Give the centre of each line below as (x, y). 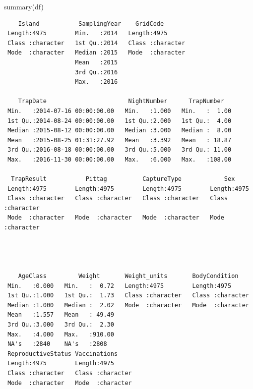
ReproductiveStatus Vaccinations (63, 354)
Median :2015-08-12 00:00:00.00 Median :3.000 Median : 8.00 (120, 131)
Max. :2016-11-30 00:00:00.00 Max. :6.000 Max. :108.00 (120, 159)
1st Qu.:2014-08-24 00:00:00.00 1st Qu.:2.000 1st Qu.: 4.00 (120, 121)
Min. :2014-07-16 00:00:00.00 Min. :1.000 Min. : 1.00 (120, 111)
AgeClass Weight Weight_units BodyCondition (128, 276)
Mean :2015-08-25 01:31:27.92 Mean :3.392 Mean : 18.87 (120, 140)
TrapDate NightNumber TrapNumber (121, 101)
